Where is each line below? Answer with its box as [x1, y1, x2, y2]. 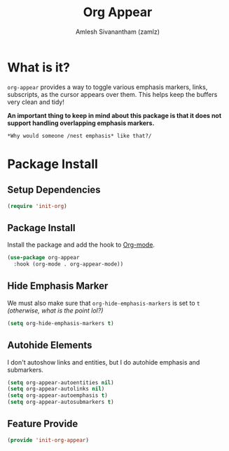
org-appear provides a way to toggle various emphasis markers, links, [7, 82, 208, 91]
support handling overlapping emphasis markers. [7, 119, 155, 127]
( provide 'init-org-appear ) [7, 436, 90, 443]
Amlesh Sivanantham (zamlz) [76, 27, 160, 36]
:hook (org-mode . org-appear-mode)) [13, 261, 124, 268]
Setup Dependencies [7, 184, 101, 196]
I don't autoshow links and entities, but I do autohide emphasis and [7, 358, 200, 366]
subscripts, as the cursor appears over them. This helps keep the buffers [7, 90, 218, 98]
